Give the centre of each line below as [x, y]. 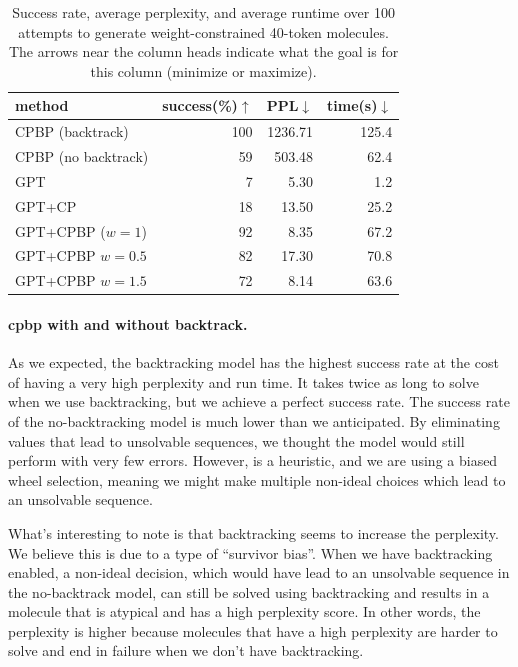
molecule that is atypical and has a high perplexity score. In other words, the [244, 611]
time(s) [352, 105]
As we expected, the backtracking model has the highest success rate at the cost [253, 362]
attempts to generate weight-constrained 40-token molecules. [203, 31]
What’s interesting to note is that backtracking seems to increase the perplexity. [253, 532]
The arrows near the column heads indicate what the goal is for [203, 51]
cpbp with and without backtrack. [128, 323]
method [42, 105]
